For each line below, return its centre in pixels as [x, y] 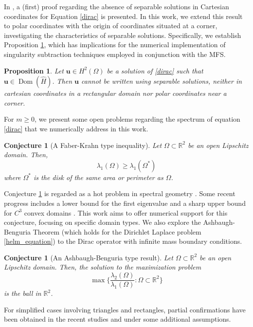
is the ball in [23, 293]
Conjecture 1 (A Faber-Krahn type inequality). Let [83, 145]
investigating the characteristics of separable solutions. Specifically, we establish [123, 35]
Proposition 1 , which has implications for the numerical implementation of [115, 45]
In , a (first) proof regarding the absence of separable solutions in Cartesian [117, 6]
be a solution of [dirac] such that [155, 70]
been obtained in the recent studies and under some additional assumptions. [117, 319]
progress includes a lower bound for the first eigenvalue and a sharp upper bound [125, 203]
